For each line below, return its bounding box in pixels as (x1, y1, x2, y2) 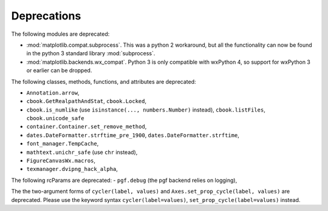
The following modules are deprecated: (11, 30, 110, 38)
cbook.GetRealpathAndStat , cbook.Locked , (26, 98, 147, 105)
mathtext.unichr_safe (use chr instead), (26, 149, 138, 156)
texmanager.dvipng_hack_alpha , (26, 166, 118, 173)
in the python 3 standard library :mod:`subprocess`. (26, 50, 155, 57)
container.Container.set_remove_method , (26, 123, 147, 130)
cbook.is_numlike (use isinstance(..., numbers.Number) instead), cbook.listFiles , (26, 106, 265, 113)
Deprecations (11, 9, 81, 22)
